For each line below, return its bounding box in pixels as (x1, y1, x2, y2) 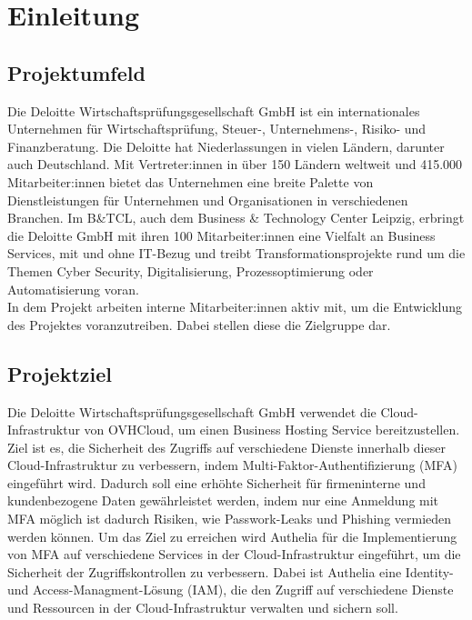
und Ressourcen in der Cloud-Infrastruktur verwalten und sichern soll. (7, 598, 398, 617)
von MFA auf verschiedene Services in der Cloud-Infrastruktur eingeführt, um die (7, 545, 461, 564)
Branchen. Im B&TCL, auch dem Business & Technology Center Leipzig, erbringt (7, 208, 465, 227)
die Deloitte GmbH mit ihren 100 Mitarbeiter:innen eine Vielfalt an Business (7, 225, 436, 245)
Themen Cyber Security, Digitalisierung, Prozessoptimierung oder (7, 261, 374, 280)
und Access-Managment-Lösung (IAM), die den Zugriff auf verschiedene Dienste (7, 580, 454, 599)
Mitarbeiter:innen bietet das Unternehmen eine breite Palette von (7, 172, 374, 191)
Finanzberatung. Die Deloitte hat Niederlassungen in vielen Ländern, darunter (7, 136, 445, 155)
